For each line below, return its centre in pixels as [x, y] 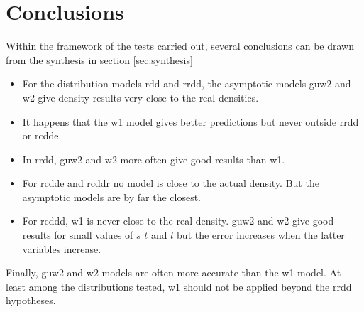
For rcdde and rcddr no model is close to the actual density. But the [171, 183]
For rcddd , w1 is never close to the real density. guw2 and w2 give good [178, 221]
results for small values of [78, 235]
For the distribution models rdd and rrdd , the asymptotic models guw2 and [187, 84]
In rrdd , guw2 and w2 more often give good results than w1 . [154, 159]
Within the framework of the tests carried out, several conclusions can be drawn [180, 46]
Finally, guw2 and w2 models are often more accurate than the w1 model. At [173, 273]
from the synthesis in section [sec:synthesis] [99, 59]
